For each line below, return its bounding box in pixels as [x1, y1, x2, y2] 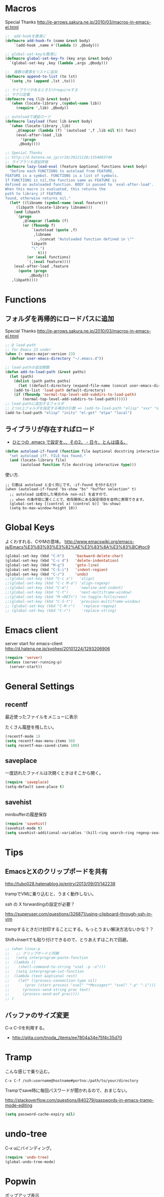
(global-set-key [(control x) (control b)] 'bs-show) [9, 502, 121, 506]
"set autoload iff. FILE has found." [9, 453, 86, 458]
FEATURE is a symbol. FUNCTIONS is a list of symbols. [5, 173, 119, 178]
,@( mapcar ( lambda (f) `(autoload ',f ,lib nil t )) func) [16, 128, 137, 133]
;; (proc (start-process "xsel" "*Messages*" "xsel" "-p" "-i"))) [5, 983, 156, 987]
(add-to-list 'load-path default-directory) [14, 388, 106, 393]
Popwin [5, 1176, 37, 1187]
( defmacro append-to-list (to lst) [5, 74, 78, 79]
